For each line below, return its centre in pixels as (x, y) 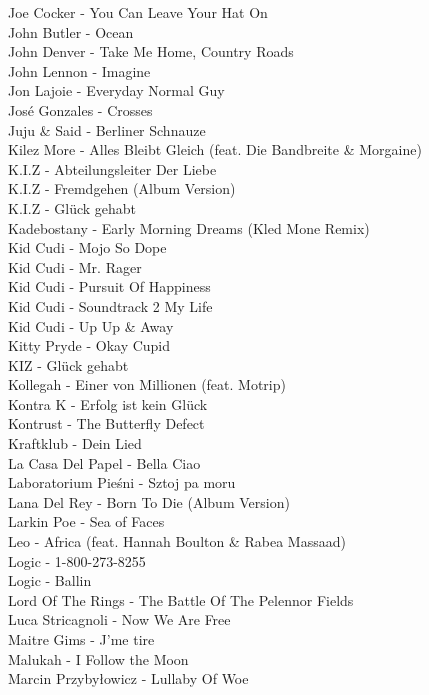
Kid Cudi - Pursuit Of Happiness (109, 286)
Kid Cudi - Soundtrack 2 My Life (110, 305)
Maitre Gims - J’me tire (81, 639)
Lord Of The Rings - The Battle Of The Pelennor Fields (181, 599)
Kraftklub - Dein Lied (75, 443)
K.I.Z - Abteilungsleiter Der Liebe (112, 168)
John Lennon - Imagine (79, 70)
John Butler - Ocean (71, 31)
